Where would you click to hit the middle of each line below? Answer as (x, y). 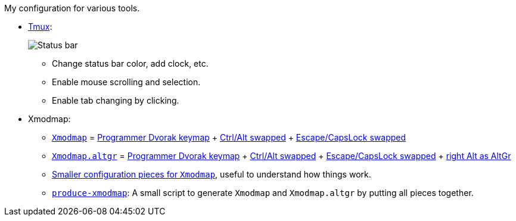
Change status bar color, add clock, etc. (130, 63)
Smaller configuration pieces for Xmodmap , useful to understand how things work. (212, 174)
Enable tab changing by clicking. (116, 100)
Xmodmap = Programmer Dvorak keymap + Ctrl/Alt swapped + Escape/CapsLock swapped (229, 137)
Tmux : (40, 27)
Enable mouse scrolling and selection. (126, 82)
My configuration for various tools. (72, 8)
